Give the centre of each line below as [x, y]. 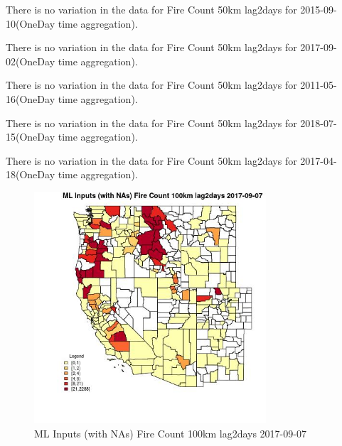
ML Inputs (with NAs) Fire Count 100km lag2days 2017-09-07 [170, 433]
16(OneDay [31, 98]
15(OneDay [31, 137]
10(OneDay [31, 23]
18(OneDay [31, 174]
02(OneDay [31, 61]
